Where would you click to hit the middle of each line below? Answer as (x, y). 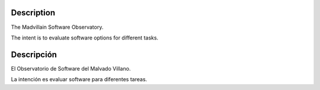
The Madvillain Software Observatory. (57, 27)
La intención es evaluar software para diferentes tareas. (79, 79)
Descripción (34, 54)
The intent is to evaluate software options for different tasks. (85, 38)
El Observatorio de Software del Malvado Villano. (71, 68)
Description (33, 13)
